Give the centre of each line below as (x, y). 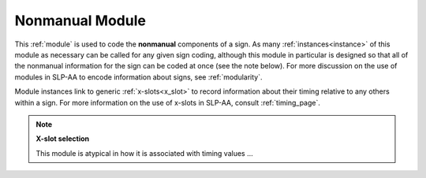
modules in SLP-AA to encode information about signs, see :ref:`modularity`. (138, 77)
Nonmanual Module (80, 20)
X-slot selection (63, 139)
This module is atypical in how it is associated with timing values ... (145, 153)
